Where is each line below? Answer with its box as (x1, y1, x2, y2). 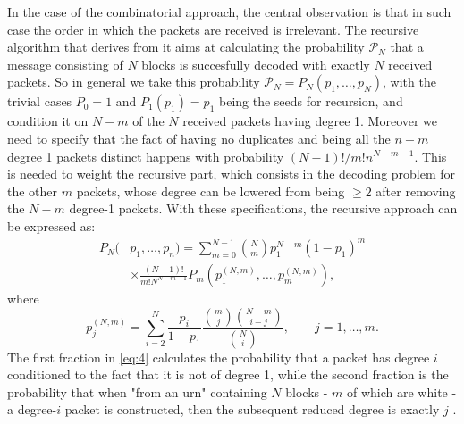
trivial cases (7, 92, 72, 111)
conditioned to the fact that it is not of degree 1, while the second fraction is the (7, 365, 449, 384)
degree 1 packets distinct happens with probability (7, 146, 284, 165)
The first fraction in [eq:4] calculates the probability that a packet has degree (7, 347, 430, 366)
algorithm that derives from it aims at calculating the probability (7, 37, 365, 56)
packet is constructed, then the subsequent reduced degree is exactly (64, 400, 440, 419)
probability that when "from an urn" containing (7, 382, 267, 401)
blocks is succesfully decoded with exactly (141, 54, 370, 73)
